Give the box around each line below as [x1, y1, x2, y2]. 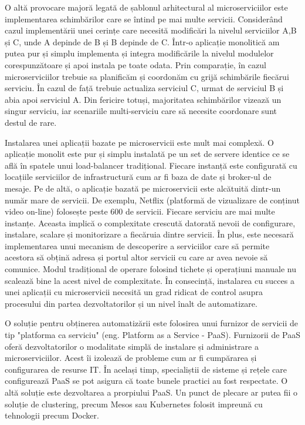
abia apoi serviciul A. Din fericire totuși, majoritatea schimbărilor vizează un [5, 93, 282, 105]
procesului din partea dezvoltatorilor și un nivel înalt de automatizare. [5, 297, 257, 309]
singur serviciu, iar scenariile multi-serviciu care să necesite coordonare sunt [5, 105, 277, 117]
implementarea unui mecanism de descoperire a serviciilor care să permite [5, 239, 270, 252]
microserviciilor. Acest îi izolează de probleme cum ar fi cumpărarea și [5, 352, 257, 364]
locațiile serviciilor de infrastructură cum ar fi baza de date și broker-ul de [5, 170, 272, 183]
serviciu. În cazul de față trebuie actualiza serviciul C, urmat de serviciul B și [5, 82, 284, 94]
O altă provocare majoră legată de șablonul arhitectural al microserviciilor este [5, 1, 288, 13]
